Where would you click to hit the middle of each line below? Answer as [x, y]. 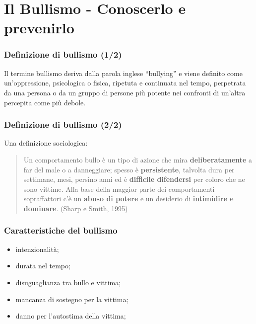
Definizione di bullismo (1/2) [63, 54]
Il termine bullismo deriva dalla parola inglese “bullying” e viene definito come [123, 73]
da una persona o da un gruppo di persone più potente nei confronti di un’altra [125, 92]
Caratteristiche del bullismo [61, 230]
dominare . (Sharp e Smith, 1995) [76, 208]
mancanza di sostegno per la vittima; [72, 299]
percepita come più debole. [45, 102]
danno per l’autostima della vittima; [71, 316]
